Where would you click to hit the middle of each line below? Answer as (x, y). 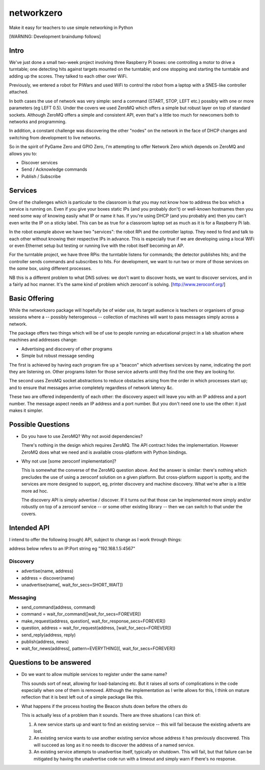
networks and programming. (38, 122)
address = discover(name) (48, 578)
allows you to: (23, 154)
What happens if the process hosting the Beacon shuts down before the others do (104, 706)
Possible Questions (39, 424)
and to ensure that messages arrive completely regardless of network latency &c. (91, 387)
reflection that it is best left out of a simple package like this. (82, 697)
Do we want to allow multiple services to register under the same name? (94, 675)
